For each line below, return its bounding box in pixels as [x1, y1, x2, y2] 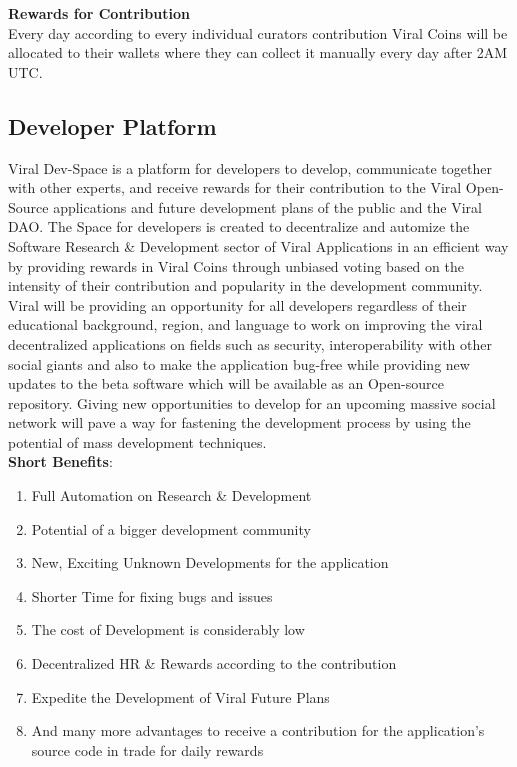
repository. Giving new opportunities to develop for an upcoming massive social [8, 392, 496, 413]
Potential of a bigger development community [31, 518, 311, 539]
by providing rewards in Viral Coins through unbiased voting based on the [8, 255, 464, 276]
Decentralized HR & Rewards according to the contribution [31, 653, 397, 674]
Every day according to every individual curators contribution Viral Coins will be [8, 22, 508, 43]
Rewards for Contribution [8, 3, 190, 23]
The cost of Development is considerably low [31, 619, 305, 640]
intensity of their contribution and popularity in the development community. [8, 275, 483, 296]
